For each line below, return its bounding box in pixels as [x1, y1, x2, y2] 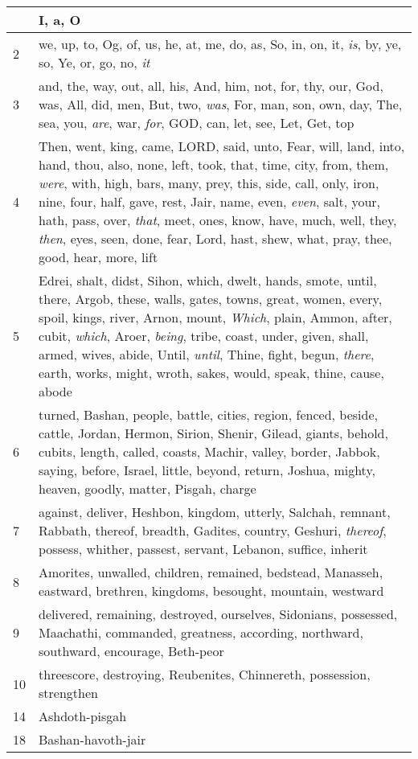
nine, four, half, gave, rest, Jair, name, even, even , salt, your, [39, 192, 381, 211]
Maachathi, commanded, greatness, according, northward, [39, 623, 363, 642]
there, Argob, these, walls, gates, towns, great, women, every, [39, 289, 383, 308]
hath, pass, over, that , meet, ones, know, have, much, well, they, [39, 211, 397, 229]
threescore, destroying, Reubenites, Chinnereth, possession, [39, 665, 371, 683]
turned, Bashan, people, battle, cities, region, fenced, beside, [39, 405, 378, 424]
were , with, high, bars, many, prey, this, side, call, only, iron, [39, 174, 379, 192]
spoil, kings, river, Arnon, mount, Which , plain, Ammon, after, [39, 308, 392, 326]
